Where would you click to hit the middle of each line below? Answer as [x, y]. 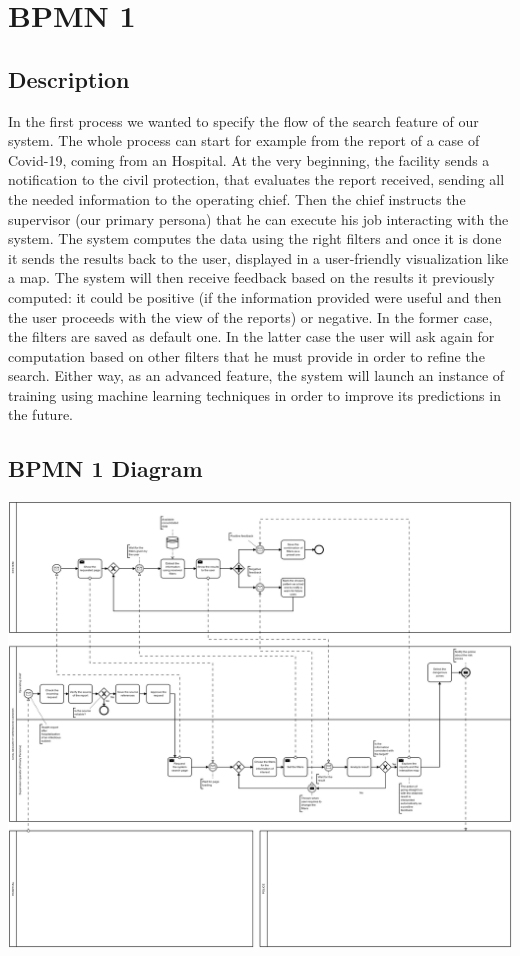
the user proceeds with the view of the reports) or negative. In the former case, [250, 316]
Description [69, 78]
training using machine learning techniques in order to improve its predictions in [254, 394]
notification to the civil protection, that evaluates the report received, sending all [256, 179]
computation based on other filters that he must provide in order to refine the [246, 355]
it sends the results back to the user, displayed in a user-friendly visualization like [258, 257]
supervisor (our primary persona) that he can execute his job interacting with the [258, 218]
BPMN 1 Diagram [105, 468]
